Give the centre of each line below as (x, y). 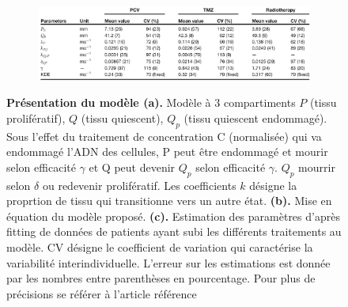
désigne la (273, 185)
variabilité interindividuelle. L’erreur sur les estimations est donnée (168, 262)
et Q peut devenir (132, 167)
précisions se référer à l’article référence (102, 293)
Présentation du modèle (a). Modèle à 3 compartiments (151, 102)
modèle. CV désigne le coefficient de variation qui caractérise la (160, 247)
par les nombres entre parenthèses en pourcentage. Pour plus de (161, 278)
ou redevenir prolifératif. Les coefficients (139, 185)
